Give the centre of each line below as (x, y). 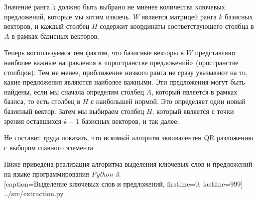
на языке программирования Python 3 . (63, 173)
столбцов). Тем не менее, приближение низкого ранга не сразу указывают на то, (126, 72)
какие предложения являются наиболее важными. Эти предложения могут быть (125, 82)
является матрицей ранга (179, 16)
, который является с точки (193, 111)
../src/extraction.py (34, 193)
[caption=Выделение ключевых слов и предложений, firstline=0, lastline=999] (124, 183)
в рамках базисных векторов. (55, 36)
